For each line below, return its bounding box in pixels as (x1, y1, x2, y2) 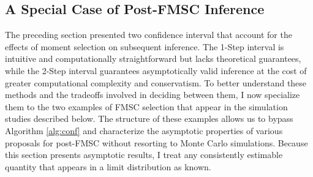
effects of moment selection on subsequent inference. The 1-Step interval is (5, 40, 284, 53)
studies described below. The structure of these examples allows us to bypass (5, 112, 293, 125)
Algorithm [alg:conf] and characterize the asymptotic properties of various (5, 124, 283, 137)
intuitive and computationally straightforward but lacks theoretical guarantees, (5, 52, 301, 65)
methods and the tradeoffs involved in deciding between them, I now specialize (5, 88, 300, 101)
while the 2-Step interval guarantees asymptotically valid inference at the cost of (5, 64, 307, 77)
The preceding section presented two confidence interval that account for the (5, 28, 292, 41)
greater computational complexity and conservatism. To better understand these (5, 76, 307, 89)
